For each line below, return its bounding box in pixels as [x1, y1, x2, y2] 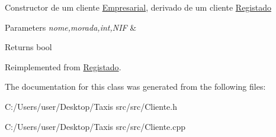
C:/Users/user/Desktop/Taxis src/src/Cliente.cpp [5, 120, 185, 132]
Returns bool [5, 41, 52, 53]
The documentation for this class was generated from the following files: [5, 80, 266, 93]
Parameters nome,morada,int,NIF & [5, 21, 137, 33]
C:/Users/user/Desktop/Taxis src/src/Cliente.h [5, 100, 177, 112]
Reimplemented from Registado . [5, 60, 121, 73]
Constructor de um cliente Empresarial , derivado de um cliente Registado [5, 1, 271, 13]
